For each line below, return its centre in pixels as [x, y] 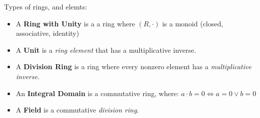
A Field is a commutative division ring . [77, 110]
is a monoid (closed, [193, 23]
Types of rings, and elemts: [46, 6]
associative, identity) [47, 33]
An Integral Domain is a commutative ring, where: [97, 93]
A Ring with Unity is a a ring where [75, 23]
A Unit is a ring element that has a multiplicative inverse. [106, 50]
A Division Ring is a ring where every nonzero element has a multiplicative [134, 66]
